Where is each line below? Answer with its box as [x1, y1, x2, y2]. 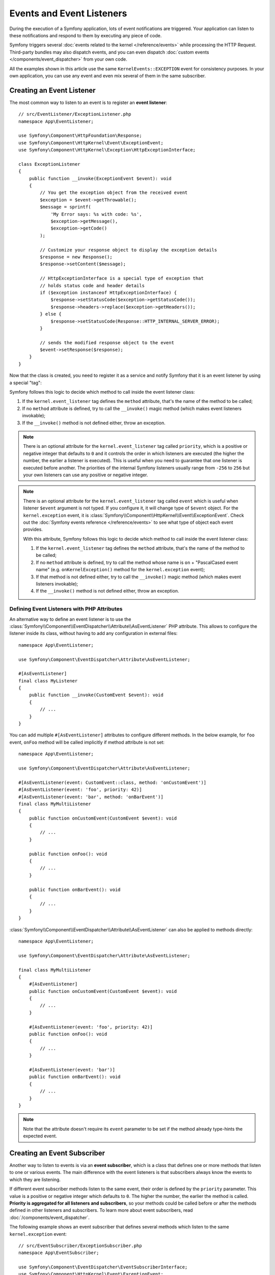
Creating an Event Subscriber [9, 1149, 105, 1157]
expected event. [23, 1133, 57, 1139]
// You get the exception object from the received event [40, 190, 188, 196]
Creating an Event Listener [9, 86, 96, 94]
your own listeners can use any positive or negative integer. [23, 472, 148, 478]
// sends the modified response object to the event [40, 340, 174, 345]
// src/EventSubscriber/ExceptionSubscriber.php [18, 1242, 142, 1248]
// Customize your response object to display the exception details [40, 247, 217, 252]
